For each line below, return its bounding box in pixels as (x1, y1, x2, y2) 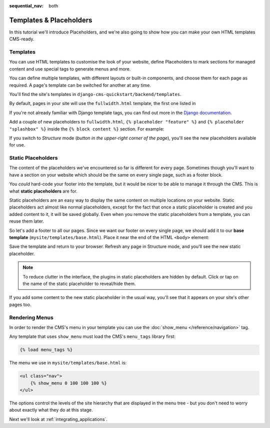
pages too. (9, 301, 31, 307)
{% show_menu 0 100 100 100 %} (30, 380, 107, 386)
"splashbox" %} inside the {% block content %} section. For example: (9, 125, 164, 132)
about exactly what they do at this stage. (9, 407, 93, 413)
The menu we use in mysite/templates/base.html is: (9, 360, 127, 366)
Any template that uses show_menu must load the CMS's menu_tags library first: (9, 333, 176, 339)
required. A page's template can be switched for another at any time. (9, 82, 151, 88)
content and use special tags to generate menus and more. (9, 65, 131, 72)
